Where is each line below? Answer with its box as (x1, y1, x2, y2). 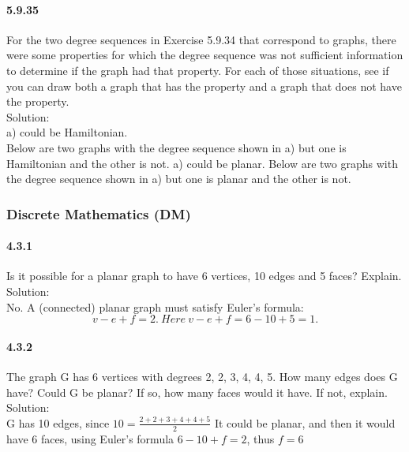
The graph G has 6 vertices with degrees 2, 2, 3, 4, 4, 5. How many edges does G (6, 368, 398, 384)
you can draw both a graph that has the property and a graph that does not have (6, 77, 402, 94)
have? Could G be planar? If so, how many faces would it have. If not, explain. (6, 383, 388, 400)
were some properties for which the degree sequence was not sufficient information (6, 47, 403, 63)
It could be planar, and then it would (214, 414, 396, 431)
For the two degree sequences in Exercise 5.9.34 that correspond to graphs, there (6, 31, 396, 47)
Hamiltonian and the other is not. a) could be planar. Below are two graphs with (6, 155, 398, 171)
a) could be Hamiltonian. (6, 124, 128, 140)
